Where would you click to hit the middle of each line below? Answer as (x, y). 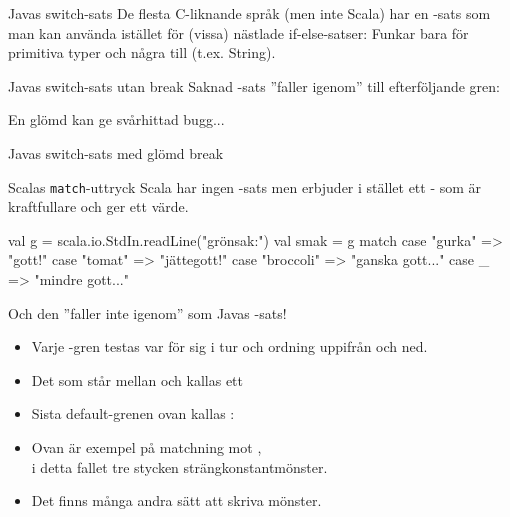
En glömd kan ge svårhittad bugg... (116, 119)
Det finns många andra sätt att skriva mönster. (176, 500)
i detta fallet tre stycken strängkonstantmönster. (179, 466)
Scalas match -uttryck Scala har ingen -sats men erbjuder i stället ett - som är (245, 186)
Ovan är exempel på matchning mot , (146, 446)
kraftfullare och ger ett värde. (98, 206)
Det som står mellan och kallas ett (137, 379)
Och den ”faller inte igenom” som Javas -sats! (147, 312)
